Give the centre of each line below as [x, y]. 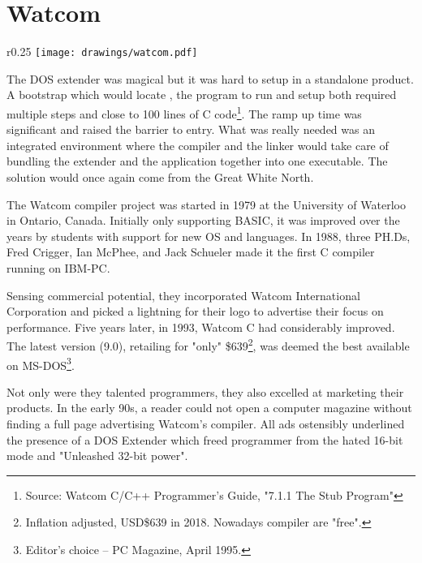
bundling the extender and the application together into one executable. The [197, 161]
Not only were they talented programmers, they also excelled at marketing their [205, 391]
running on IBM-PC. [58, 267]
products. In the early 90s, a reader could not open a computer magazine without [209, 408]
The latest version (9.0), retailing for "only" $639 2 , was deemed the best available [208, 344]
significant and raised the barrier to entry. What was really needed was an [191, 129]
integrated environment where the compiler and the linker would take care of [198, 145]
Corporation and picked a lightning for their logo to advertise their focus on [195, 311]
